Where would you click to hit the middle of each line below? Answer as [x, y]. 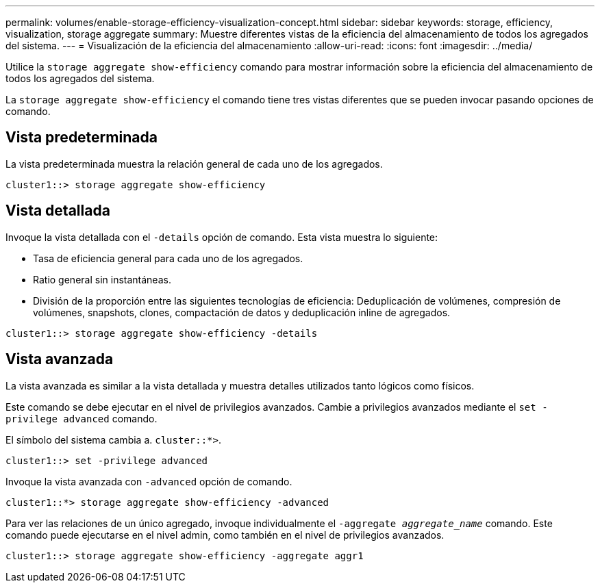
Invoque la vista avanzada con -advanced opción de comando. [149, 481]
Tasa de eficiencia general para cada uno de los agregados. [168, 258]
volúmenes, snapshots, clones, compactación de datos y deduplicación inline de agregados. [242, 312]
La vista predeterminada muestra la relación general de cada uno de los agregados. [194, 164]
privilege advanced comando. [82, 418]
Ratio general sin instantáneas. [102, 279]
